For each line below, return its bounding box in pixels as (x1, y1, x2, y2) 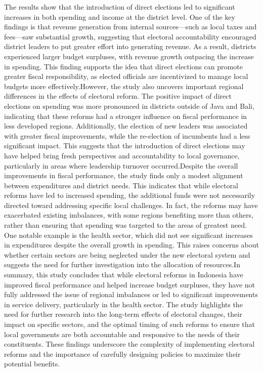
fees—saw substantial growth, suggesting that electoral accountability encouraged (4, 31, 256, 42)
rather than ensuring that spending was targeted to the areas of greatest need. (4, 220, 247, 230)
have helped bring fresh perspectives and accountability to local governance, (4, 150, 240, 160)
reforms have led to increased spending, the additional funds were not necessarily (4, 190, 255, 200)
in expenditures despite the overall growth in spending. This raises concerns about (4, 239, 259, 250)
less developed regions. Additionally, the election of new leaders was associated (4, 120, 248, 131)
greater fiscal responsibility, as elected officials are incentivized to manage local (4, 71, 248, 81)
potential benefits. (4, 358, 60, 369)
